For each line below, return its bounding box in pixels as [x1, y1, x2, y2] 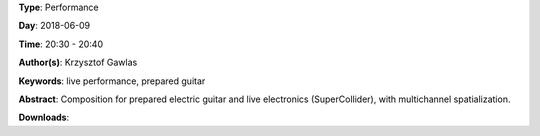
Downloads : [18, 111, 70, 124]
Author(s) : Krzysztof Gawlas [18, 56, 138, 69]
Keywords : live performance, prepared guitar [18, 75, 206, 87]
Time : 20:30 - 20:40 [18, 38, 104, 50]
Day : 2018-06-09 [18, 20, 91, 32]
